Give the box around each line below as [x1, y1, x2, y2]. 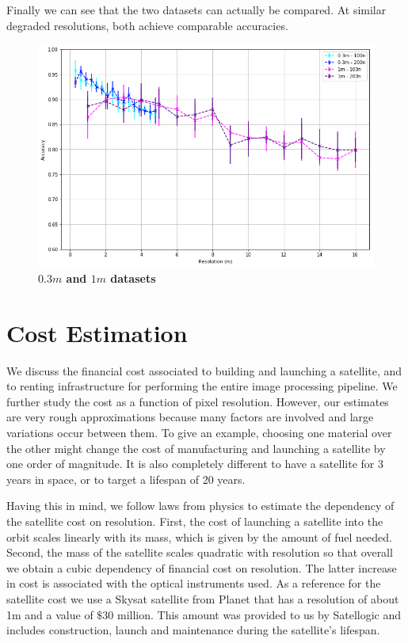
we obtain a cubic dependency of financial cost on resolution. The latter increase [6, 559, 397, 576]
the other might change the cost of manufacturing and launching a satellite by [6, 439, 386, 456]
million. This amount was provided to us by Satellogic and [116, 606, 402, 622]
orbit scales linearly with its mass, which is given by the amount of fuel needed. [6, 528, 393, 545]
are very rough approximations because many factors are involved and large [6, 409, 374, 425]
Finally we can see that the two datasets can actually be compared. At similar [6, 2, 387, 17]
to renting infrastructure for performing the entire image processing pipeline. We [6, 378, 398, 394]
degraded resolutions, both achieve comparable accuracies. [6, 17, 288, 33]
